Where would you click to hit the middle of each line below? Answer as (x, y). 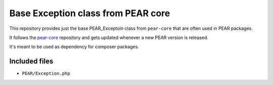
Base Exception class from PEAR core (90, 13)
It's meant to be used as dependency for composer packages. (74, 47)
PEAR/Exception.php (46, 74)
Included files (31, 61)
